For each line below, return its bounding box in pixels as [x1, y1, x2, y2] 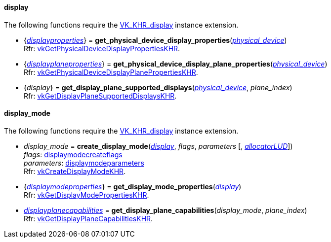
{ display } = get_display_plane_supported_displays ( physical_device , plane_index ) [24, 83, 292, 92]
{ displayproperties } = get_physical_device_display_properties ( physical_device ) [24, 35, 287, 44]
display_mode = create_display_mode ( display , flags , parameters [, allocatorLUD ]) [24, 141, 293, 150]
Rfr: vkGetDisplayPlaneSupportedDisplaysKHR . [24, 91, 177, 100]
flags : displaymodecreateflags [24, 150, 123, 159]
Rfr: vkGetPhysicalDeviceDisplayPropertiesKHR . [24, 44, 180, 53]
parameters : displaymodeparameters [24, 158, 144, 167]
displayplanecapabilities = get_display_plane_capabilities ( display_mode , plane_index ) [24, 206, 307, 214]
